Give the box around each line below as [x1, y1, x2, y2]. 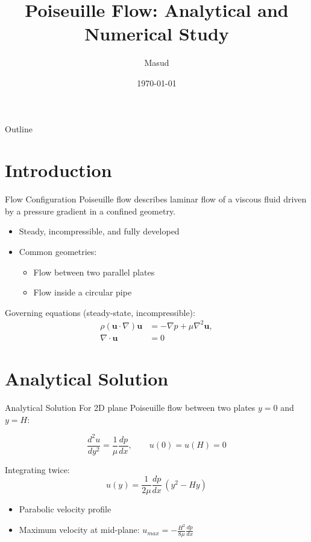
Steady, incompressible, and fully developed [19, 225, 180, 237]
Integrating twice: [5, 463, 70, 476]
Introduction [5, 158, 112, 182]
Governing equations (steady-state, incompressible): [5, 306, 195, 318]
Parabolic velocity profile [19, 503, 112, 515]
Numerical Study [84, 21, 229, 46]
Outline [5, 122, 33, 135]
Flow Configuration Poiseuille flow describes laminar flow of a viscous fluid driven [5, 193, 307, 205]
